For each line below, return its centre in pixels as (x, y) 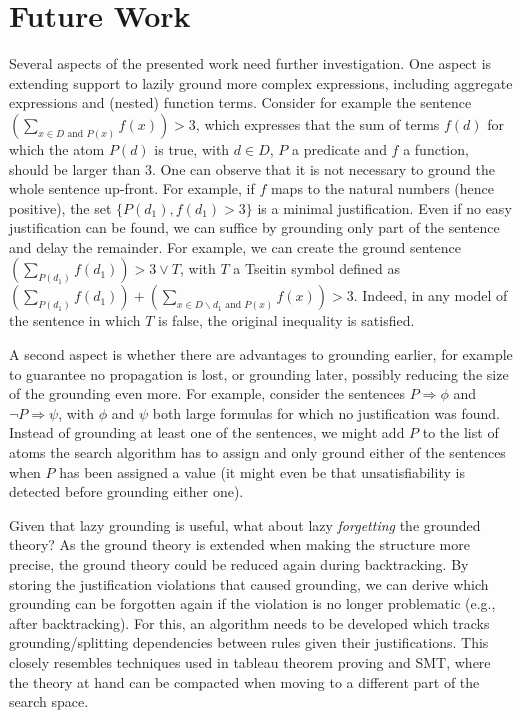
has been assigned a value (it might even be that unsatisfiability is (262, 471)
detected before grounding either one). (126, 491)
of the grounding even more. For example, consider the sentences (207, 393)
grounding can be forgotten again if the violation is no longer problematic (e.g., (252, 603)
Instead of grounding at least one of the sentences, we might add (207, 432)
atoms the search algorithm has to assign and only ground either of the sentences (257, 452)
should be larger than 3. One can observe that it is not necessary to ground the (252, 168)
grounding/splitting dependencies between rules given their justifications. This (249, 642)
